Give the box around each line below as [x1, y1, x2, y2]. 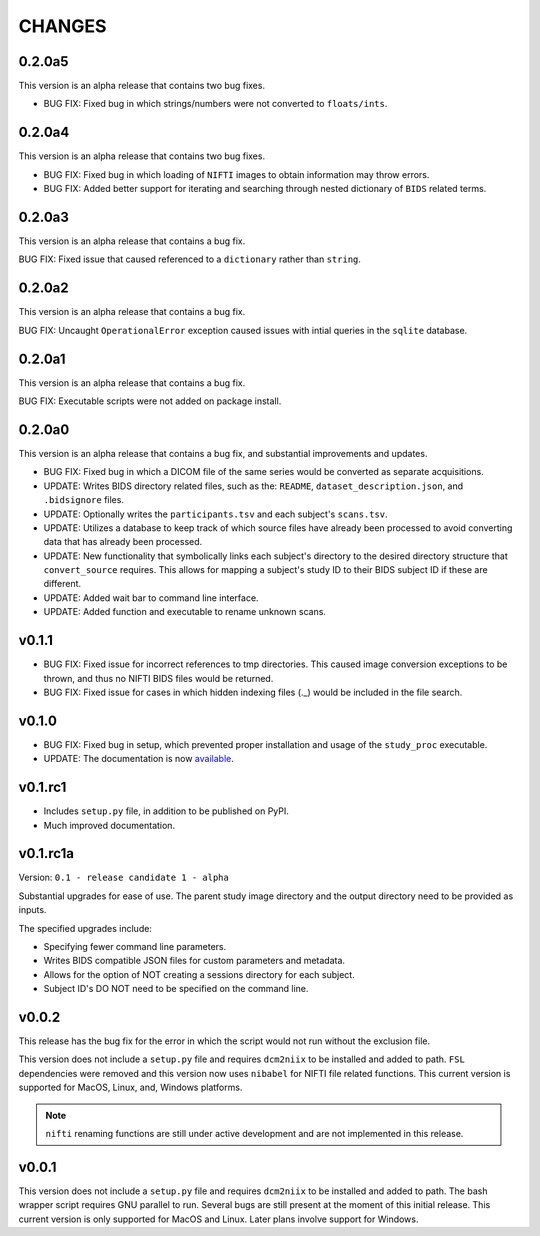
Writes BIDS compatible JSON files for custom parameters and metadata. [43, 955, 345, 967]
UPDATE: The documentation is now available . [43, 753, 234, 765]
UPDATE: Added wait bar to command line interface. [43, 591, 259, 604]
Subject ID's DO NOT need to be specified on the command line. [43, 983, 309, 995]
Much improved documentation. [43, 819, 175, 831]
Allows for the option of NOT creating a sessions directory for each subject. [43, 968, 355, 980]
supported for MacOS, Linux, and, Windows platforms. [18, 1081, 243, 1094]
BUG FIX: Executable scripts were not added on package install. [18, 395, 282, 407]
